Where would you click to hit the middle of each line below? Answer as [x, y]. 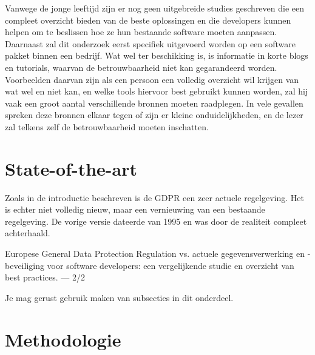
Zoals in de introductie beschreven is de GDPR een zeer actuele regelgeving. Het [154, 197]
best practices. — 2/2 [45, 277]
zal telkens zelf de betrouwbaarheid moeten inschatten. [107, 126]
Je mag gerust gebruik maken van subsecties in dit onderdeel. [119, 297]
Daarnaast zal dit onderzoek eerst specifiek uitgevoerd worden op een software [151, 43]
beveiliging [25, 265]
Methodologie [63, 339]
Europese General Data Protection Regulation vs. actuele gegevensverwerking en [155, 254]
